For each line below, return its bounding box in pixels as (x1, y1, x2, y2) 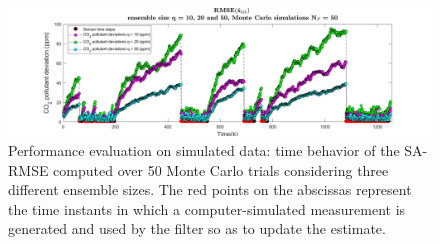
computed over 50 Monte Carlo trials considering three (53, 159, 389, 180)
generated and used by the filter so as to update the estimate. (8, 218, 386, 239)
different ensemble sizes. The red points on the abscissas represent (8, 179, 412, 200)
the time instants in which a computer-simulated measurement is (8, 198, 406, 219)
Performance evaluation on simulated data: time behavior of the (8, 139, 400, 160)
